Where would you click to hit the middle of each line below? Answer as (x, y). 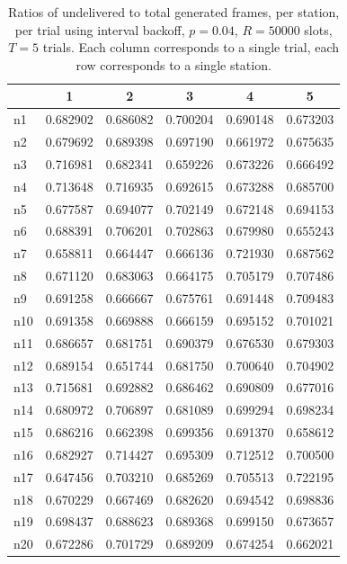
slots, (318, 29)
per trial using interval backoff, (100, 29)
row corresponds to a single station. (173, 64)
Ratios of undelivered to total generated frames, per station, (174, 12)
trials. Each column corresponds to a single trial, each (191, 47)
